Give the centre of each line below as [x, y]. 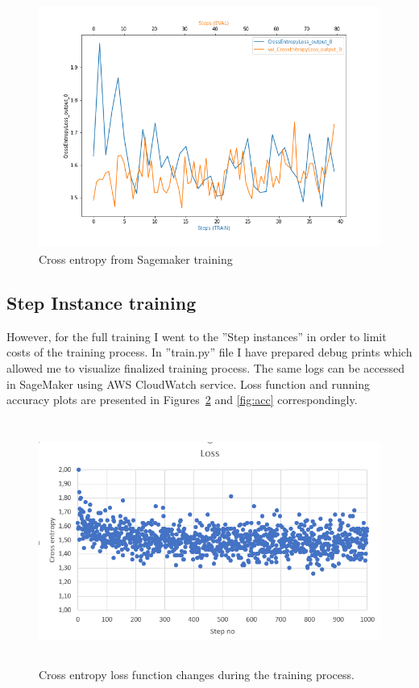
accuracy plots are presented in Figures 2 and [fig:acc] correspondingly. [182, 400]
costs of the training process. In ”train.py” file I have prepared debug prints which [209, 352]
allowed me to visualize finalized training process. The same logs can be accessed [206, 367]
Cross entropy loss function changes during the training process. [197, 674]
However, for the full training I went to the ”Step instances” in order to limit [197, 336]
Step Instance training [102, 302]
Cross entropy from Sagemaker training [136, 259]
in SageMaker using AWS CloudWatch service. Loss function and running [189, 384]
